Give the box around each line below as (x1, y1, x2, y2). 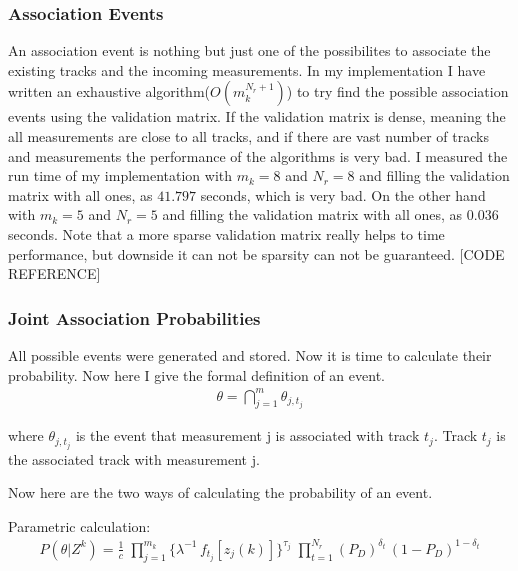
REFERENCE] (8, 263, 101, 284)
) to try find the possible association (286, 81, 509, 102)
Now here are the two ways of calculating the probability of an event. (8, 482, 433, 503)
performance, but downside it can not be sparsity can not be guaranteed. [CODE (8, 243, 505, 264)
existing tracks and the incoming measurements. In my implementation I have (8, 59, 486, 80)
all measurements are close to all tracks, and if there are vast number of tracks (8, 126, 489, 146)
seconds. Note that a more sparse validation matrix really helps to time (8, 223, 445, 244)
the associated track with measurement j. (8, 448, 260, 469)
